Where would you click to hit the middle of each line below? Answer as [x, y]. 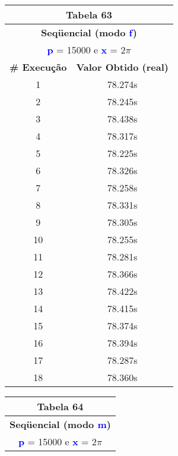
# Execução [38, 67]
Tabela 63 [89, 15]
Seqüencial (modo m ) [60, 424]
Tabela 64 [60, 406]
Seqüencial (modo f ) [89, 32]
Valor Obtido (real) [122, 67]
